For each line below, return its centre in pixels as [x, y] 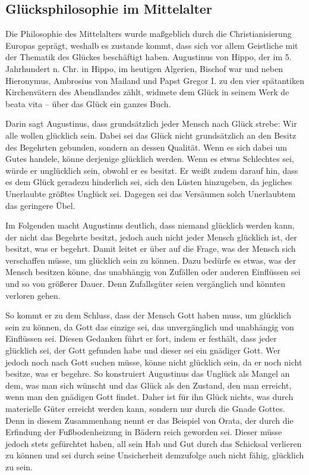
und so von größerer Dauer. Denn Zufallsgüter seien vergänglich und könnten [146, 284]
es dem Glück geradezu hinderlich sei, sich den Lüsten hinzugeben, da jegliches [149, 182]
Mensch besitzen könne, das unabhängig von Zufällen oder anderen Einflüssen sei [153, 272]
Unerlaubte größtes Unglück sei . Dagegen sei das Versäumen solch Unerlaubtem [151, 193]
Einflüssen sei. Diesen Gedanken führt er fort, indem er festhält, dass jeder [141, 338]
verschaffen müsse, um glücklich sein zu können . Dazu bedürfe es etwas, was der [151, 260]
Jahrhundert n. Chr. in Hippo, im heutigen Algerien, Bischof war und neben [144, 68]
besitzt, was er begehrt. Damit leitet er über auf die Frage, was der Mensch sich [151, 249]
